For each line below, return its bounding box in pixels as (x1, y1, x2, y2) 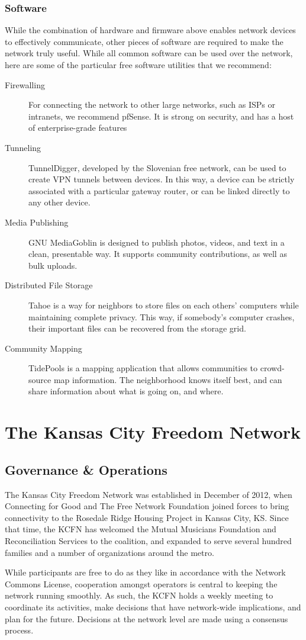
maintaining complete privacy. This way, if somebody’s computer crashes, (28, 310, 295, 323)
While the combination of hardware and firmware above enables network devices (5, 24, 296, 36)
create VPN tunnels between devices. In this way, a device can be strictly (28, 173, 295, 185)
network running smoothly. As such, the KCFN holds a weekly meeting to (5, 589, 273, 602)
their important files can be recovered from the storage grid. (28, 322, 246, 335)
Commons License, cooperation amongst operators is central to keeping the (5, 577, 278, 590)
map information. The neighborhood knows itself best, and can (53, 373, 282, 385)
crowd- (260, 362, 285, 374)
